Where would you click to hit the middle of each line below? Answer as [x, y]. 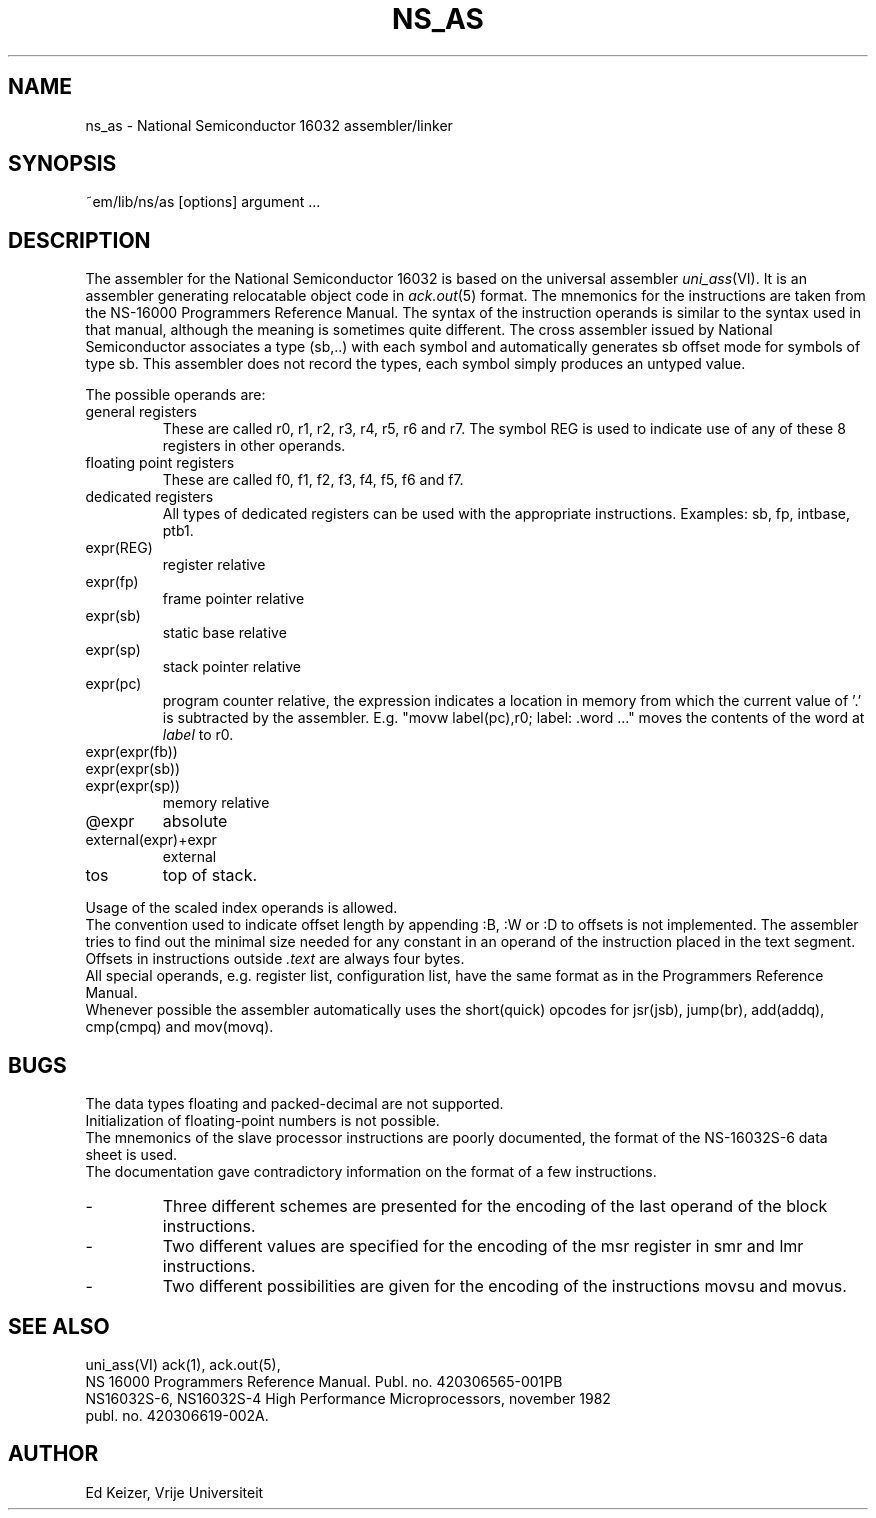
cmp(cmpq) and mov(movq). [179, 1027]
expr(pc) [113, 684]
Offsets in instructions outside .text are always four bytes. [275, 959]
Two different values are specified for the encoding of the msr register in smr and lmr [483, 1246]
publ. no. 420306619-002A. [177, 1415]
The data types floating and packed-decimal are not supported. [294, 1104]
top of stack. [210, 875]
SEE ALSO [59, 1326]
